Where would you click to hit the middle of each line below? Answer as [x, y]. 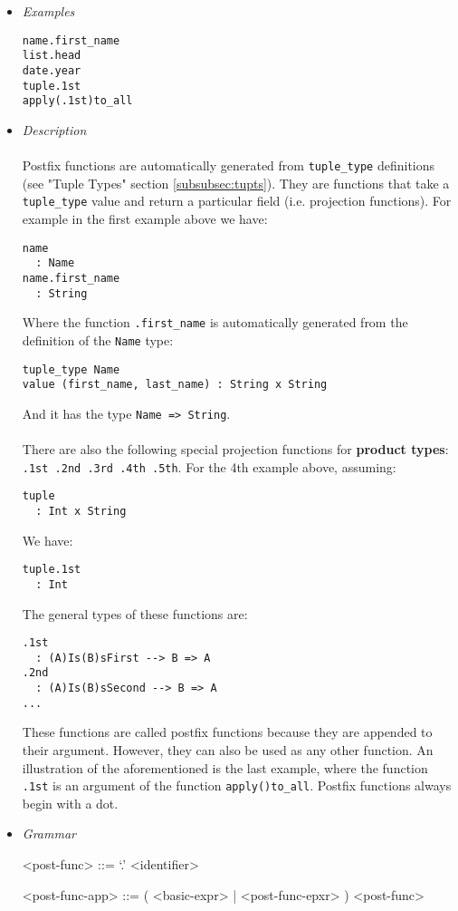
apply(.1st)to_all [77, 101]
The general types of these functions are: [135, 613]
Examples [48, 11]
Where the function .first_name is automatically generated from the [215, 322]
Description [54, 129]
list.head [52, 56]
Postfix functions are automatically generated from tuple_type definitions [229, 165]
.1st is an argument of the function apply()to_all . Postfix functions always [237, 785]
